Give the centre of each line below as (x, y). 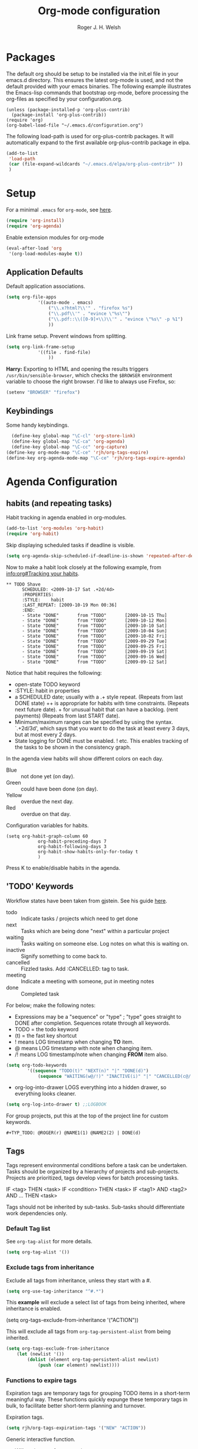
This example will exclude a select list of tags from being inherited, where (96, 1302)
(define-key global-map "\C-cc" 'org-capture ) (70, 447)
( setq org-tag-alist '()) (38, 1252)
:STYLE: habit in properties (47, 691)
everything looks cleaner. (45, 1094)
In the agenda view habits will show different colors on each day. (85, 758)
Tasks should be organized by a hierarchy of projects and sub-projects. (93, 1172)
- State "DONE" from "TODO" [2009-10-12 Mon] (94, 620)
